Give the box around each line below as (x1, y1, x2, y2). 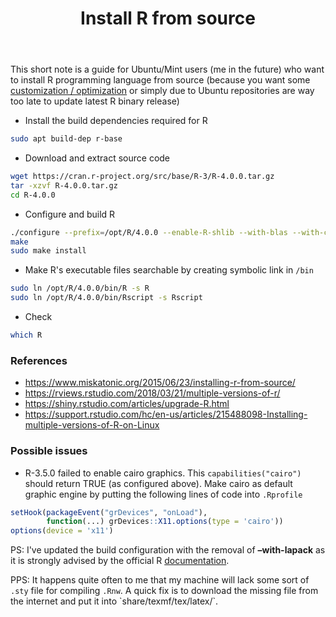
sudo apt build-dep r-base (10, 134, 123, 144)
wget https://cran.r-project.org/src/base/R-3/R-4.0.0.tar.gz (10, 172, 275, 182)
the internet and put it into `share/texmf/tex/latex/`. (10, 595, 219, 607)
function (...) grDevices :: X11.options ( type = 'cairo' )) (46, 517, 284, 527)
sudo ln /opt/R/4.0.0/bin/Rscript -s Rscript (10, 293, 203, 303)
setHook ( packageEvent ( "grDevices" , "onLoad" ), (10, 507, 208, 517)
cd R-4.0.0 (10, 190, 56, 200)
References (10, 353, 68, 367)
